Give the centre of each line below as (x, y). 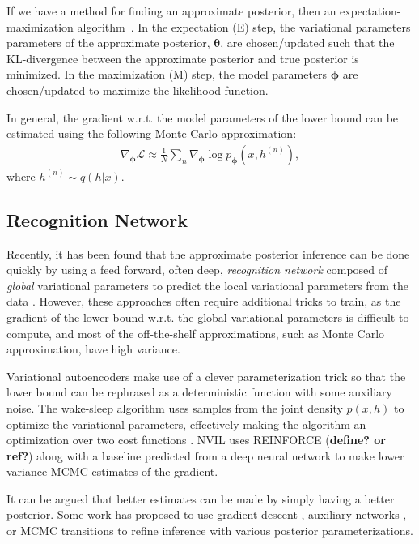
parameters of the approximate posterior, (108, 43)
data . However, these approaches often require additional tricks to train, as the (204, 301)
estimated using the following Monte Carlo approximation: (152, 133)
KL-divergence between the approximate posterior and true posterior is (183, 58)
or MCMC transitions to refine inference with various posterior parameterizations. (210, 531)
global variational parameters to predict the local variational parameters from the (207, 285)
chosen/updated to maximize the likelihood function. (138, 90)
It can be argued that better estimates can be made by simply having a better (201, 498)
